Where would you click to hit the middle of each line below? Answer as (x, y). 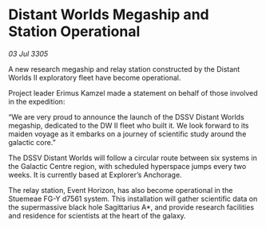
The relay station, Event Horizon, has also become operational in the (121, 190)
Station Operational (74, 31)
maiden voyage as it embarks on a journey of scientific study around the (127, 134)
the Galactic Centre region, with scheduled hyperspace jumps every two (127, 166)
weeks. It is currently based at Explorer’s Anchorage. (95, 175)
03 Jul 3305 (28, 53)
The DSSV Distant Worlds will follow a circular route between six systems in (133, 158)
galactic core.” (32, 142)
